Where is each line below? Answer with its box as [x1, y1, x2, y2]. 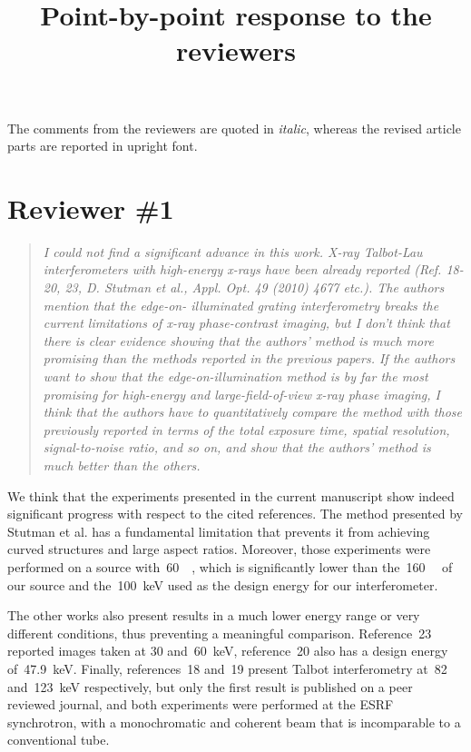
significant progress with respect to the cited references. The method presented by [7, 504, 463, 523]
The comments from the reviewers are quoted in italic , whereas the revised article [7, 118, 461, 137]
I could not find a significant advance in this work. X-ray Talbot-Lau [43, 242, 423, 261]
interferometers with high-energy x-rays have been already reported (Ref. [43, 260, 442, 279]
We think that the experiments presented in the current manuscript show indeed [7, 486, 455, 505]
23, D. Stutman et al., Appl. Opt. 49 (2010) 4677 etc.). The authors [64, 278, 445, 297]
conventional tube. [7, 730, 110, 749]
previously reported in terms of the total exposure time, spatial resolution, [43, 420, 450, 439]
